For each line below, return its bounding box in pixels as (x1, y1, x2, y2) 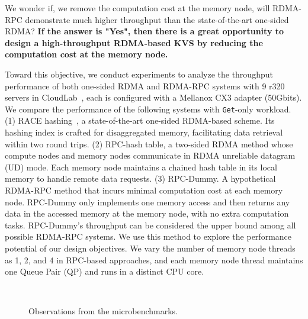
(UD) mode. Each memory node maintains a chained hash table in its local (5, 160, 277, 173)
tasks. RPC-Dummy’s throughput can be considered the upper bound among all (5, 218, 296, 231)
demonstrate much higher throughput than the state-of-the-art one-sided (25, 13, 289, 25)
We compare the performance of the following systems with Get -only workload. (5, 102, 291, 115)
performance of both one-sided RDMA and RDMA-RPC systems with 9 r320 (5, 79, 285, 92)
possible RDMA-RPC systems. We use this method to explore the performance (5, 230, 292, 243)
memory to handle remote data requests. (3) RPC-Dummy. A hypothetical (5, 172, 276, 185)
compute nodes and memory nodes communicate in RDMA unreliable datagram (5, 149, 296, 162)
